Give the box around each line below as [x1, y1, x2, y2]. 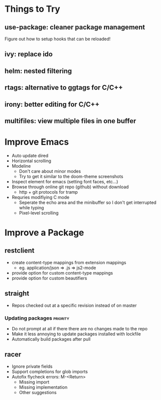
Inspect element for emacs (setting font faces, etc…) [11, 178, 118, 184]
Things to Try [4, 3, 60, 15]
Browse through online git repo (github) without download [11, 184, 129, 190]
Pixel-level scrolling [19, 210, 59, 216]
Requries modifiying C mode [11, 194, 70, 200]
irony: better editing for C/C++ [4, 100, 100, 108]
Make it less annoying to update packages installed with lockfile [11, 331, 141, 337]
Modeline [11, 163, 31, 169]
